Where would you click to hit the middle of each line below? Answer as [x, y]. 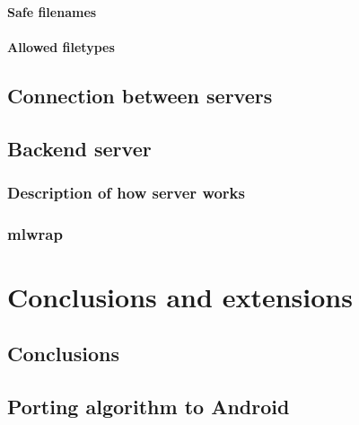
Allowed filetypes [61, 46]
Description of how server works [126, 192]
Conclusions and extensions [180, 296]
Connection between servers [140, 95]
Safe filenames [52, 11]
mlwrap [35, 233]
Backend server [79, 148]
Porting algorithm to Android [149, 407]
